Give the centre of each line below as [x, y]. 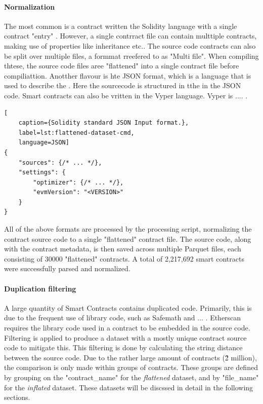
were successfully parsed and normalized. [67, 268]
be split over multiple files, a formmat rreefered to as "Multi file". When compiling [131, 56]
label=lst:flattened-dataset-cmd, [76, 133]
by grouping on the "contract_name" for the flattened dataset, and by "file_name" [131, 377]
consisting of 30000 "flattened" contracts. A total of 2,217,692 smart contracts [124, 258]
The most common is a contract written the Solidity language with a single [121, 26]
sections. [17, 397]
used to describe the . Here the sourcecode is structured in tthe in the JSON [123, 85]
